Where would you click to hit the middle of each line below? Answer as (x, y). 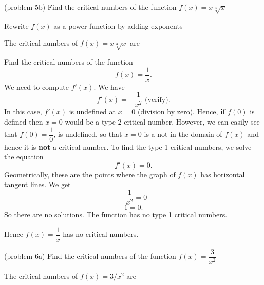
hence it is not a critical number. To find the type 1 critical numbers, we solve (128, 146)
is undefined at (92, 111)
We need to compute (36, 86)
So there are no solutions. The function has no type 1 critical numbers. (116, 215)
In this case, (23, 111)
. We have (109, 86)
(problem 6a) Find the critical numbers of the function (90, 256)
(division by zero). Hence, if (182, 111)
